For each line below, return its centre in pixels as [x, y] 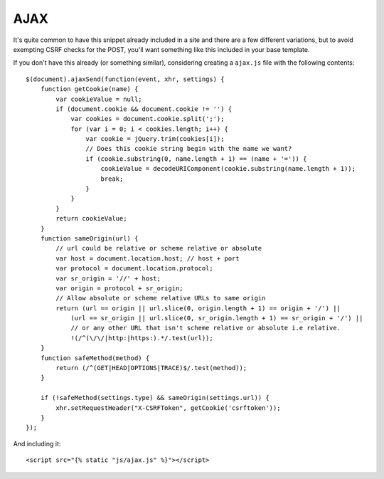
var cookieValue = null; [99, 99]
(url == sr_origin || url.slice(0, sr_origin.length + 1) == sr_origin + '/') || [217, 318]
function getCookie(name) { [89, 89]
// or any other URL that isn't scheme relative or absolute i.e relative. [206, 328]
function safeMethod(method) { [95, 358]
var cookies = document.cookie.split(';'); [148, 119]
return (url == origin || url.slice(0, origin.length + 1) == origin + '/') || [198, 308]
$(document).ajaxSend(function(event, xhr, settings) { [125, 79]
